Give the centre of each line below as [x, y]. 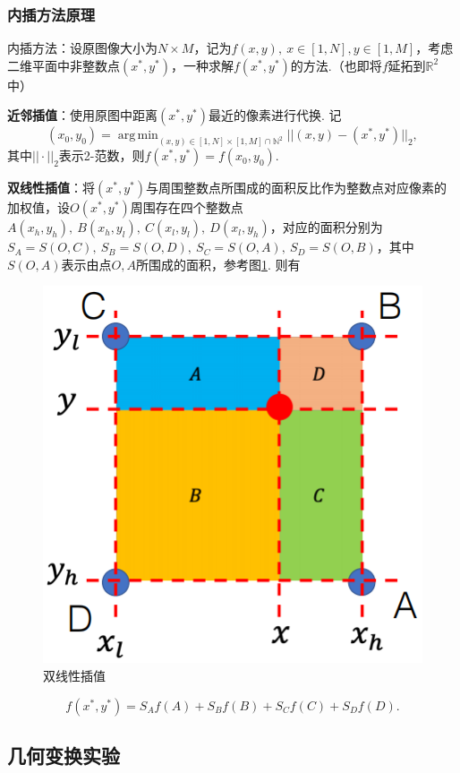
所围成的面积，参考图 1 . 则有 [218, 264]
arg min [138, 136]
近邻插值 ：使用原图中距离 [82, 115]
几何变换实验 [64, 756]
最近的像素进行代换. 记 [275, 115]
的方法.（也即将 [336, 65]
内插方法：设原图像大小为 [82, 48]
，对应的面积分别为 [326, 227]
